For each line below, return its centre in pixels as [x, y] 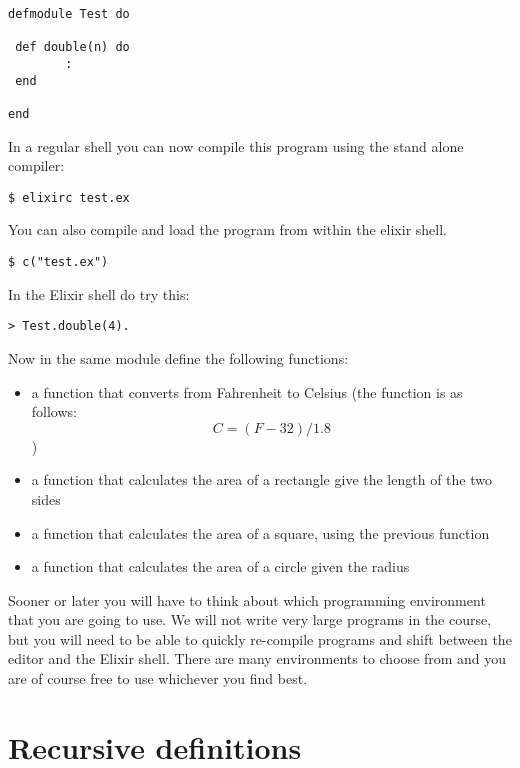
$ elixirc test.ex [69, 197]
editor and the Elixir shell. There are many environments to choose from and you [257, 658]
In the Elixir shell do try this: [99, 293]
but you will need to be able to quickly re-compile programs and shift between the [260, 638]
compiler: [36, 165]
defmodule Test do [69, 14]
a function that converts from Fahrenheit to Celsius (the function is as [247, 391]
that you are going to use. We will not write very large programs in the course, [250, 619]
